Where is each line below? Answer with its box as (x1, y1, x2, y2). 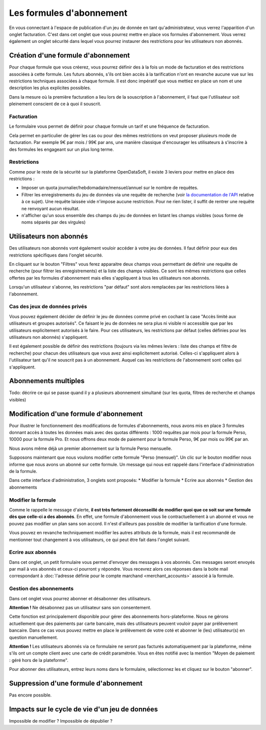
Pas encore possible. (9, 692, 52, 698)
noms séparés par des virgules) (21, 219, 86, 225)
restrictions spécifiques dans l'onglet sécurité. (9, 252, 103, 258)
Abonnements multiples (9, 377, 85, 385)
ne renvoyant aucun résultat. (21, 205, 80, 212)
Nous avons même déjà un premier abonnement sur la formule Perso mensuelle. (9, 445, 172, 451)
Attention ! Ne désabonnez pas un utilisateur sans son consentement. (9, 604, 152, 610)
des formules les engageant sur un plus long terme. (9, 146, 114, 152)
